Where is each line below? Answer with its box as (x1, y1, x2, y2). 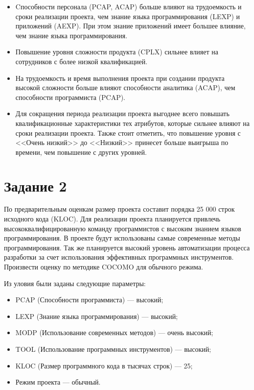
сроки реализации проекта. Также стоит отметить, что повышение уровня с (15, 127, 241, 138)
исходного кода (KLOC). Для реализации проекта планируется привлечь (4, 214, 221, 224)
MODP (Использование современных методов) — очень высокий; (15, 327, 213, 338)
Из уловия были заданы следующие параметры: (4, 278, 146, 288)
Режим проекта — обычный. (15, 377, 101, 387)
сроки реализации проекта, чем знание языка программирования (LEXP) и (15, 11, 240, 21)
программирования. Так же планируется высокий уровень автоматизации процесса (4, 242, 250, 252)
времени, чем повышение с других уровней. (15, 146, 147, 157)
